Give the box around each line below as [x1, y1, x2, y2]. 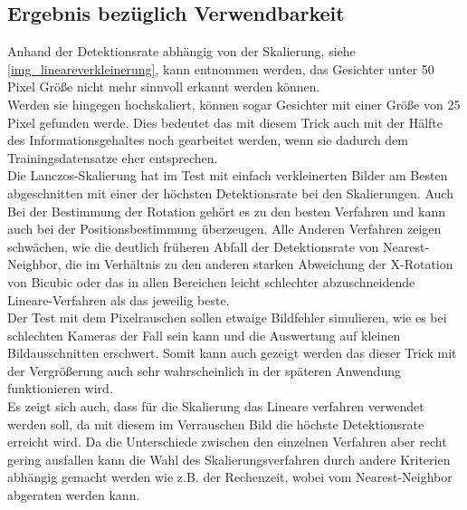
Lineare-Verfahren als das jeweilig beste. [7, 290, 230, 309]
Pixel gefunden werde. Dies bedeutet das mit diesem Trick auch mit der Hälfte [7, 112, 443, 131]
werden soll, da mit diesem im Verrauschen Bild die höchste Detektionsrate [7, 414, 424, 433]
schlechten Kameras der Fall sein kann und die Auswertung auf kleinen [7, 325, 401, 344]
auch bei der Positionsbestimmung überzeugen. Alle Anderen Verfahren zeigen [7, 219, 442, 238]
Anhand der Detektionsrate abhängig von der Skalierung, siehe [7, 42, 356, 61]
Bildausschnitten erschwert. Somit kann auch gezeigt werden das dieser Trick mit [7, 343, 457, 362]
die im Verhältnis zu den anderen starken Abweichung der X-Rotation [65, 255, 453, 274]
